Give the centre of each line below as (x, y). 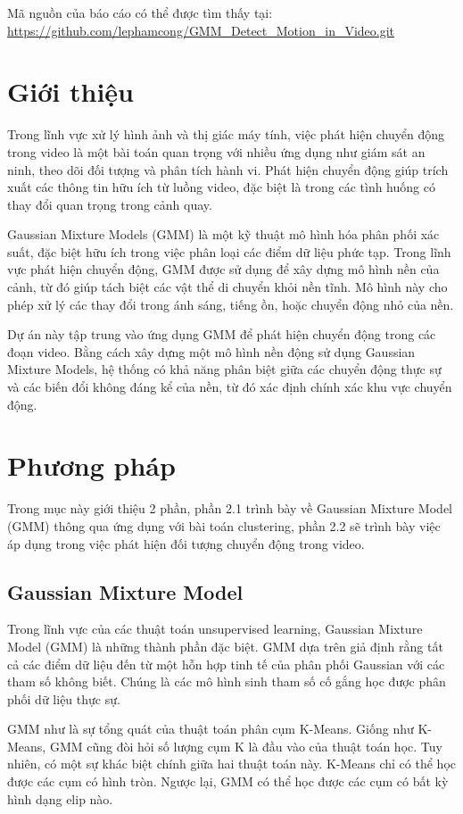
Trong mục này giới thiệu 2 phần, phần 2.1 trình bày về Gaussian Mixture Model (230, 508)
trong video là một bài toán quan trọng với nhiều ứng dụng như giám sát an (216, 151)
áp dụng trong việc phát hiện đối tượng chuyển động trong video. (186, 543)
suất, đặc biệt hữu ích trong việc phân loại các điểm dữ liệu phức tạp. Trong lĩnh (229, 251)
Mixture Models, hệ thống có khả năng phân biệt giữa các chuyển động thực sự (224, 369)
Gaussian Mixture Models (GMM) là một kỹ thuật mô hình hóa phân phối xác (223, 234)
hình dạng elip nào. (60, 798)
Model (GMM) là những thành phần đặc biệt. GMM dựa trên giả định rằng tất (225, 646)
